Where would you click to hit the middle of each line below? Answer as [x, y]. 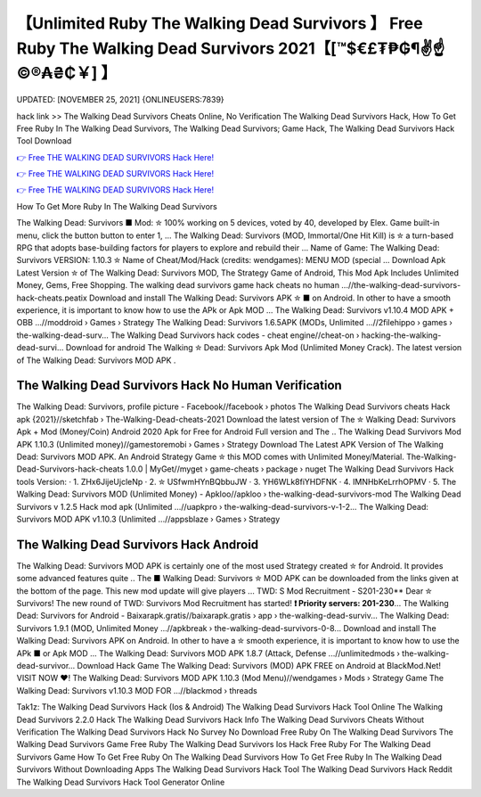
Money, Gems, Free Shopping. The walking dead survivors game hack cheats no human [178, 285]
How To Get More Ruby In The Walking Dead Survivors [117, 206]
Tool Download [44, 141]
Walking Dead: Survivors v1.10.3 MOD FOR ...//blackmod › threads [137, 690]
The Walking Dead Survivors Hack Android [138, 544]
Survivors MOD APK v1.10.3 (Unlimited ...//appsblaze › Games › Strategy [148, 519]
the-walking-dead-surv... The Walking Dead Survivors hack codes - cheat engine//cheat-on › [188, 335]
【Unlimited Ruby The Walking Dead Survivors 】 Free [220, 23]
